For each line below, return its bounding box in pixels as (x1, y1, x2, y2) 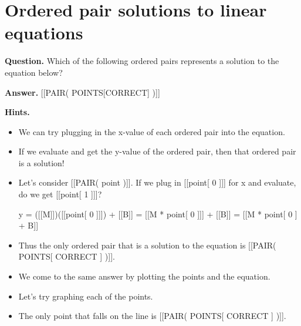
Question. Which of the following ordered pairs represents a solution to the (5, 55, 279, 67)
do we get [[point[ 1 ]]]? (18, 188, 102, 200)
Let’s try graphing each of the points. (18, 290, 153, 302)
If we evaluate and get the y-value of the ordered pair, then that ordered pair (18, 145, 296, 157)
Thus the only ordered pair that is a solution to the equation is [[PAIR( (18, 238, 276, 251)
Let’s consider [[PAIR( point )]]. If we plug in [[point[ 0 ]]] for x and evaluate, (18, 176, 296, 189)
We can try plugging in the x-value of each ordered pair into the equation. (18, 125, 285, 137)
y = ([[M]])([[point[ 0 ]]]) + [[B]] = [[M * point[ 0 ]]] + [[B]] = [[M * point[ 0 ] (18, 207, 297, 220)
